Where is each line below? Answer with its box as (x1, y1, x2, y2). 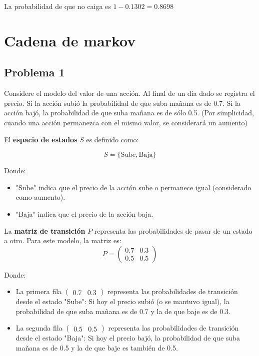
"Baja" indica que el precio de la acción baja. (15, 208, 153, 219)
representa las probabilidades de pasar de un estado (94, 225, 252, 236)
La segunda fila (15, 323, 62, 333)
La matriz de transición (4, 225, 85, 236)
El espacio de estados (4, 134, 77, 144)
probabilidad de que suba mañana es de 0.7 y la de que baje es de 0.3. (15, 306, 231, 316)
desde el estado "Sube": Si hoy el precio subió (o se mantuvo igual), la (15, 296, 229, 307)
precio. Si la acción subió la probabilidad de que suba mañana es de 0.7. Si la (4, 97, 240, 108)
